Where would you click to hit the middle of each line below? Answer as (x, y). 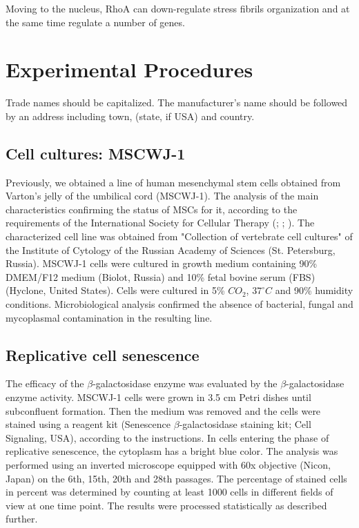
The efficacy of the (45, 383)
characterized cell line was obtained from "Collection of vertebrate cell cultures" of (179, 236)
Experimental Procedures (129, 69)
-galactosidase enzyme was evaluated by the (185, 383)
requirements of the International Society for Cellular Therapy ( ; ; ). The (160, 223)
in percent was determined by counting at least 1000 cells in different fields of (169, 492)
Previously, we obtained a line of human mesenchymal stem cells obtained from (173, 182)
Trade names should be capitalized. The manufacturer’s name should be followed (177, 102)
